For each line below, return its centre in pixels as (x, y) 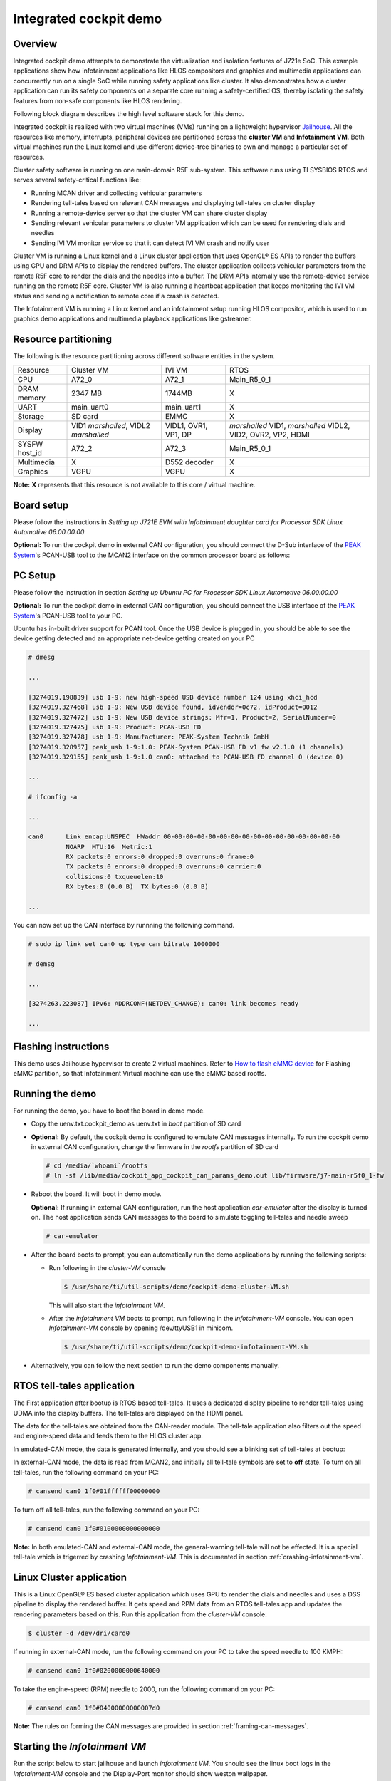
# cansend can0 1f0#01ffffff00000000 (94, 1491)
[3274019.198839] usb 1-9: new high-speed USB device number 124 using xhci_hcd (173, 697)
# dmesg (41, 658)
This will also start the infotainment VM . (107, 1305)
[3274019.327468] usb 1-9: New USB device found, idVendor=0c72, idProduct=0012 (173, 707)
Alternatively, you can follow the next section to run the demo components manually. (155, 1366)
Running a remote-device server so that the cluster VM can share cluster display (149, 213)
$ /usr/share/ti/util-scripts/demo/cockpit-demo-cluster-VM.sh (177, 1287)
